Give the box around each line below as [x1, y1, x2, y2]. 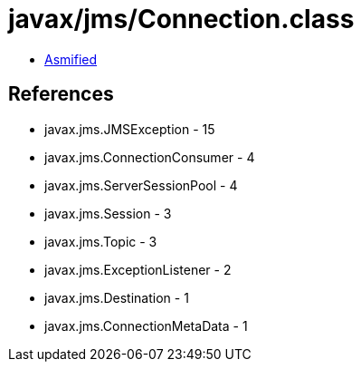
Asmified [44, 51, 98, 67]
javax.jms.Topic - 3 [44, 233, 157, 249]
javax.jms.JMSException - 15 [44, 121, 215, 137]
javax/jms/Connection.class [8, 4, 355, 34]
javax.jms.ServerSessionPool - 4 [44, 177, 238, 193]
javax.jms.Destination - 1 [44, 289, 189, 306]
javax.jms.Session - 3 [44, 205, 172, 221]
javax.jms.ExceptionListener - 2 [44, 261, 232, 277]
